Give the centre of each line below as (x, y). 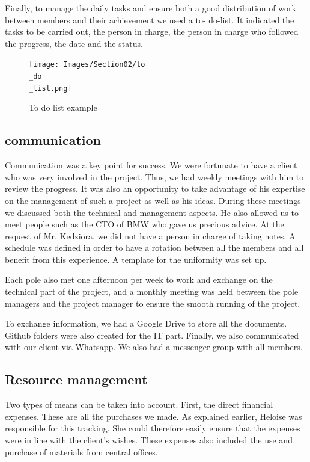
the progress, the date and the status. (74, 43)
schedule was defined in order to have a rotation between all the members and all (154, 248)
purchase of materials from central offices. (81, 451)
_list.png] (50, 88)
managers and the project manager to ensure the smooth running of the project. (153, 303)
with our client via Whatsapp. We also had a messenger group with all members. (154, 347)
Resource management (76, 379)
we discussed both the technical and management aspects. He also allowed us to (152, 212)
